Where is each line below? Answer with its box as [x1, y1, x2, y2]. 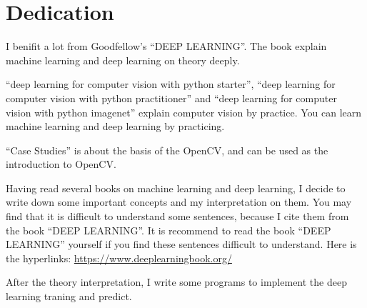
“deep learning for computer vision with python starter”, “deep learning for [6, 76, 336, 91]
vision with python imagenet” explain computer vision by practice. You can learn [6, 104, 362, 119]
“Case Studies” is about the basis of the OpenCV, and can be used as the [6, 142, 328, 157]
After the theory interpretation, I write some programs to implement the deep [6, 274, 347, 289]
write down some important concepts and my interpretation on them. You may [6, 194, 352, 209]
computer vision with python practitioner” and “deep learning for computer [6, 90, 337, 105]
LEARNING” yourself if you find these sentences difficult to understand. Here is [6, 237, 357, 252]
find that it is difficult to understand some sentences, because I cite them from [6, 209, 349, 224]
